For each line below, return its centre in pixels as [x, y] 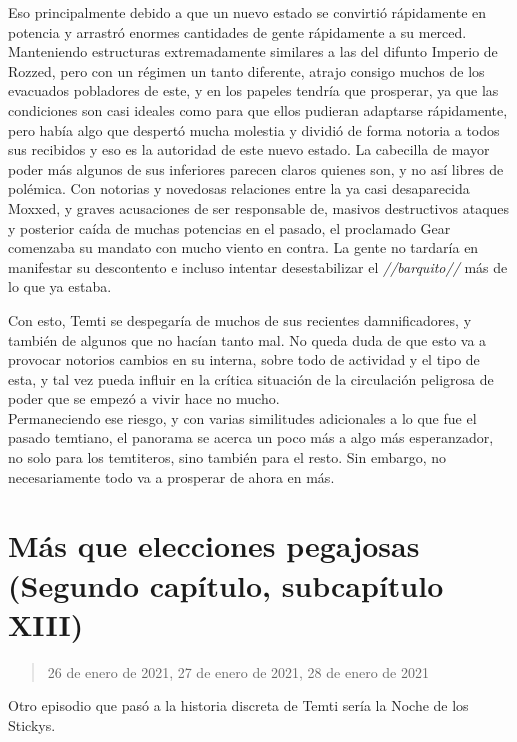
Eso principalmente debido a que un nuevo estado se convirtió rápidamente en [247, 12]
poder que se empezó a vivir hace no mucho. [144, 398]
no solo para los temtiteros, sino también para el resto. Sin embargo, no [227, 457]
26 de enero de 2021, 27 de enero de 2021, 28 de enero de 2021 [238, 671]
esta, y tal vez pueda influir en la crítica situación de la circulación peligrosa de [251, 378]
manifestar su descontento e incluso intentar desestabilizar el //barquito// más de [258, 266]
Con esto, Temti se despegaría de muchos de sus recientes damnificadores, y [240, 319]
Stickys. [32, 724]
